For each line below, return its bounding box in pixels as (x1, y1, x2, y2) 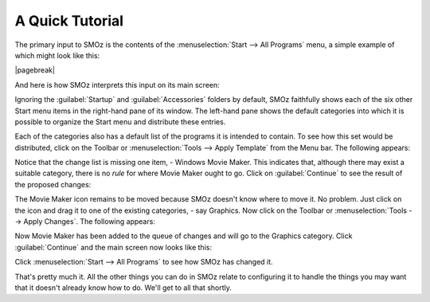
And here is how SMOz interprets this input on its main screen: (14, 80, 221, 89)
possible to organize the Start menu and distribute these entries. (14, 116, 226, 127)
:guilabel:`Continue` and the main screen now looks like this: (14, 242, 213, 252)
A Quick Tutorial (14, 12, 123, 29)
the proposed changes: (14, 179, 92, 189)
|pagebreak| (14, 65, 56, 75)
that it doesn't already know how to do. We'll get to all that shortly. (14, 283, 233, 292)
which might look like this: (14, 50, 100, 60)
